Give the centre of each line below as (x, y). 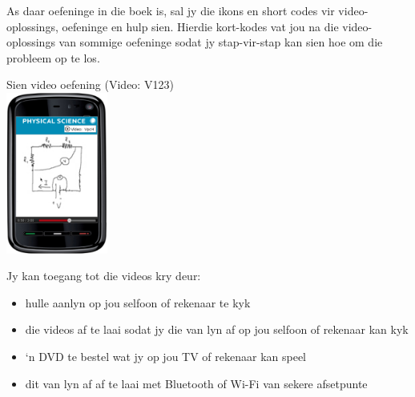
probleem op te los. (53, 57)
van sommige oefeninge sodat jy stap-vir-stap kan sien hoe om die (221, 42)
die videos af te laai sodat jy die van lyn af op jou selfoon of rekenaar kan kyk (217, 329)
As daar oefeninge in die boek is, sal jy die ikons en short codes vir (171, 10)
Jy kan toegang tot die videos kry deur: (104, 276)
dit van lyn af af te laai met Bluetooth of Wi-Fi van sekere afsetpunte (196, 383)
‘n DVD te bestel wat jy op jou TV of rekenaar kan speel (166, 356)
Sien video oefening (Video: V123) (90, 84)
